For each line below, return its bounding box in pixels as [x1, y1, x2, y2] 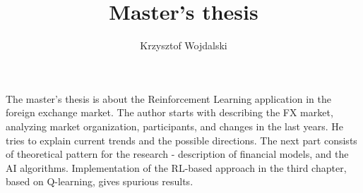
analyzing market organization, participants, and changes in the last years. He [6, 118, 344, 133]
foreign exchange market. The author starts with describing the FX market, [6, 105, 333, 120]
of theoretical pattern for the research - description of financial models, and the [6, 147, 349, 161]
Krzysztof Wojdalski [140, 38, 227, 53]
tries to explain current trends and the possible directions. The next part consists [6, 132, 357, 147]
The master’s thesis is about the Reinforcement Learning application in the [6, 91, 331, 106]
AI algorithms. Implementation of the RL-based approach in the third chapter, [6, 160, 347, 175]
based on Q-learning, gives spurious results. [6, 174, 194, 189]
